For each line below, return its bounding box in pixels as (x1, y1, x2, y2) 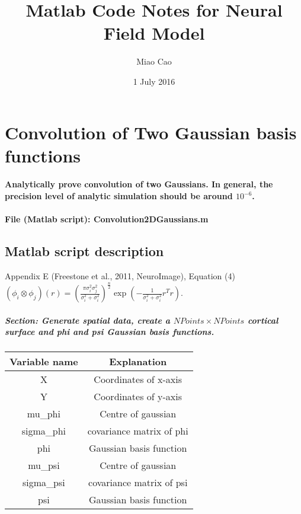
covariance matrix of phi (87, 424, 188, 438)
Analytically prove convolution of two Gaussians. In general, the (5, 178, 273, 190)
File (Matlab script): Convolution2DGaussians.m (5, 213, 209, 225)
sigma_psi (23, 475, 65, 490)
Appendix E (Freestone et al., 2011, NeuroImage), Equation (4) (5, 270, 235, 282)
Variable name (9, 355, 78, 369)
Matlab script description (5, 242, 164, 260)
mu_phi (27, 407, 60, 421)
